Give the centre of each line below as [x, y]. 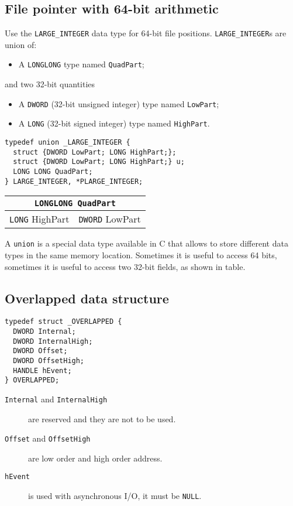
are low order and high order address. [95, 458]
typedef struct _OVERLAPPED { [63, 322]
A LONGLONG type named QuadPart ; [81, 64]
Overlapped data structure [87, 298]
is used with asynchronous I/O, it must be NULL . [115, 496]
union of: [21, 44]
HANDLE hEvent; [42, 370]
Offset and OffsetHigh [48, 438]
